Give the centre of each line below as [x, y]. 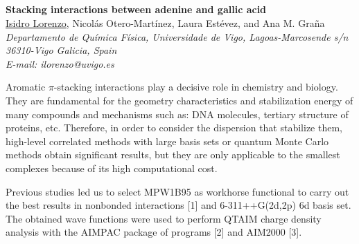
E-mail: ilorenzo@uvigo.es [60, 63]
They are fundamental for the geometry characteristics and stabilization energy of [179, 100]
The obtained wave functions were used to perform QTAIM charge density [164, 218]
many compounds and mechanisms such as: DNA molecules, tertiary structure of [177, 114]
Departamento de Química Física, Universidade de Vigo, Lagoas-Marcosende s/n [177, 36]
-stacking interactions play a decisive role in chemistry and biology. [196, 87]
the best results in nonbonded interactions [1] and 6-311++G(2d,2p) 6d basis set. [178, 205]
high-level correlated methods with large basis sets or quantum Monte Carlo [167, 141]
